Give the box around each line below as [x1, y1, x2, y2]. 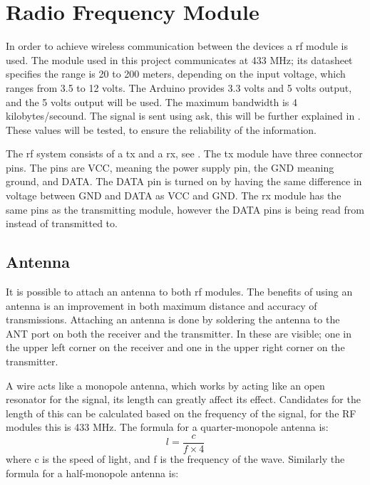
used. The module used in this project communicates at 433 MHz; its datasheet [6, 52, 353, 67]
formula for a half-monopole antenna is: [6, 465, 179, 480]
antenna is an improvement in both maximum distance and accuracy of [6, 298, 317, 313]
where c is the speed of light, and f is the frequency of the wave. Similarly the [6, 452, 345, 466]
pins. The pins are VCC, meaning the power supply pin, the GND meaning [6, 160, 334, 174]
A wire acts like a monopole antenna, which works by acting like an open [6, 377, 325, 392]
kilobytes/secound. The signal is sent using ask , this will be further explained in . [6, 108, 361, 123]
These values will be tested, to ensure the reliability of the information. [6, 122, 317, 137]
